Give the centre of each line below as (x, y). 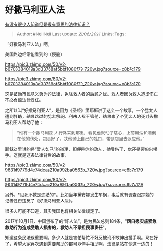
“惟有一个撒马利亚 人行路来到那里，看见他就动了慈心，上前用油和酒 (84, 133)
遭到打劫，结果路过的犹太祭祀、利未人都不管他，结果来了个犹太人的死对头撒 (81, 116)
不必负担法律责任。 (24, 100)
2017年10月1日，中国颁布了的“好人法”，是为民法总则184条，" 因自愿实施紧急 (81, 221)
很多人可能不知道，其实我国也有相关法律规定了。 (54, 211)
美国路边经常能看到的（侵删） (35, 54)
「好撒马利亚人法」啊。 (28, 44)
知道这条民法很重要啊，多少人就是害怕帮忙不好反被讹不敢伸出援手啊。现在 (79, 237)
